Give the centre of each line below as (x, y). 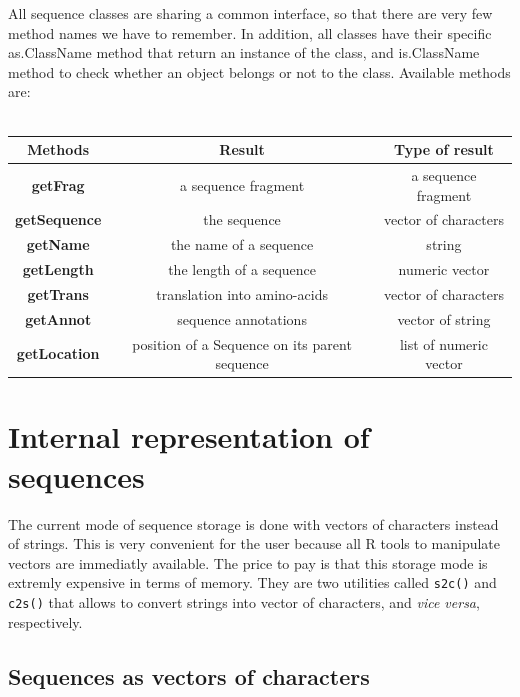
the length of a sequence (242, 269)
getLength (58, 269)
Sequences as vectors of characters (189, 675)
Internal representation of (189, 436)
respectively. (45, 621)
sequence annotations (242, 318)
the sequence (242, 219)
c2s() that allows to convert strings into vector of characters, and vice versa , (244, 602)
